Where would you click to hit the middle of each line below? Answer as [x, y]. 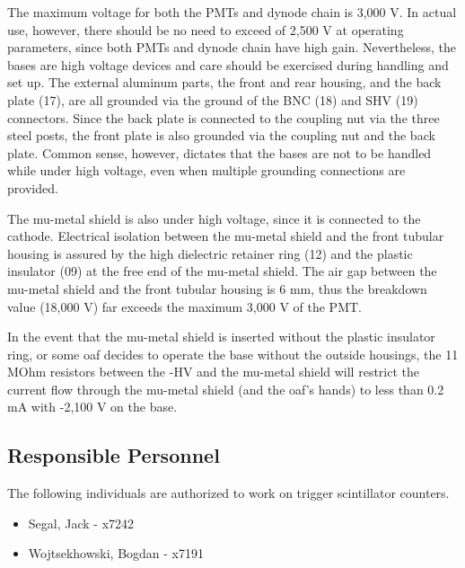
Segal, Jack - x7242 [81, 523]
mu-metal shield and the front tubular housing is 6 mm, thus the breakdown [217, 288]
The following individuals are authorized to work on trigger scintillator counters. [228, 493]
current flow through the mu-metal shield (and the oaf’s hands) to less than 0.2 [226, 389]
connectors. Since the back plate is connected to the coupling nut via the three [224, 117]
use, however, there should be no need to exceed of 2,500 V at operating [206, 29]
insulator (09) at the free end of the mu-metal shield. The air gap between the [222, 271]
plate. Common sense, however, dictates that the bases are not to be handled [219, 152]
